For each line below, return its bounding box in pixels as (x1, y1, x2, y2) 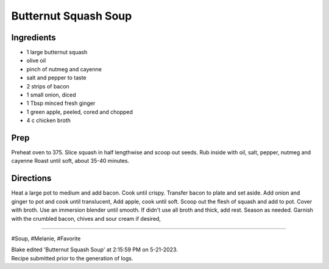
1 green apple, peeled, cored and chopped (26, 108, 133, 115)
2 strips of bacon (26, 82, 69, 90)
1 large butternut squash (26, 49, 88, 56)
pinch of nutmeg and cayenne (26, 65, 102, 73)
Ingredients (11, 32, 56, 43)
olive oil (26, 57, 46, 64)
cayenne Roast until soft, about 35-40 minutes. (11, 157, 130, 165)
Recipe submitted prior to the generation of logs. (11, 254, 133, 262)
